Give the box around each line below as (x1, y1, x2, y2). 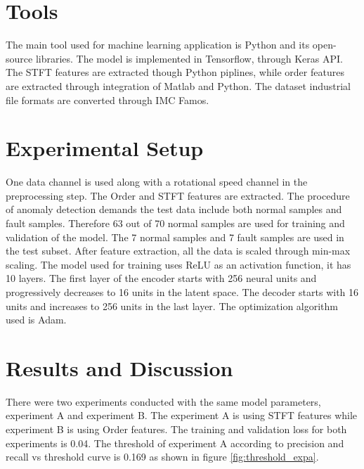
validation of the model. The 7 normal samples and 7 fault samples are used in (6, 229, 344, 244)
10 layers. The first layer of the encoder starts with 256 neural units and (6, 271, 317, 285)
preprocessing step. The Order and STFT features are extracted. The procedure (6, 188, 350, 203)
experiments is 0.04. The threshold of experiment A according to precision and (6, 435, 344, 450)
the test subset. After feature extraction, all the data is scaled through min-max (6, 243, 351, 258)
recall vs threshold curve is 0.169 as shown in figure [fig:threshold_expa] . (6, 449, 319, 464)
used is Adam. (6, 312, 67, 327)
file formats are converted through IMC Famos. (6, 92, 209, 107)
